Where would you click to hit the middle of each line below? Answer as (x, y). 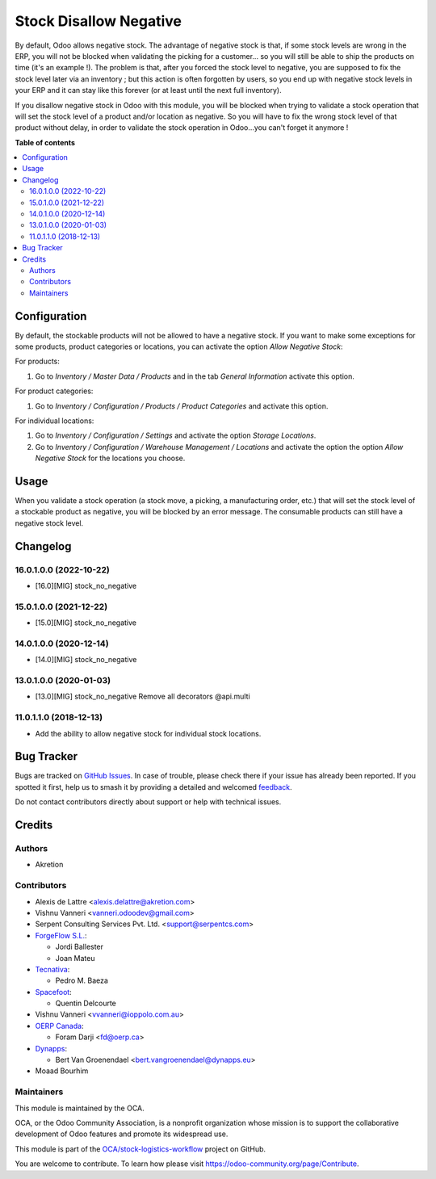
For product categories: (54, 391)
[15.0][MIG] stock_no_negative (86, 623)
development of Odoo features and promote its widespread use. (122, 1134)
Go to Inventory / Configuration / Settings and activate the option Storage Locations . (176, 435)
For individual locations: (55, 421)
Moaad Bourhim (62, 1071)
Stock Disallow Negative (98, 21)
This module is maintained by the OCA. (80, 1108)
